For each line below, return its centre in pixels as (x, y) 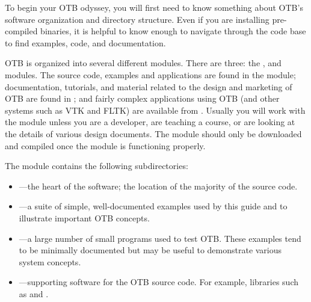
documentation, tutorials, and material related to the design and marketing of (149, 86)
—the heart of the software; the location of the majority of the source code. (158, 186)
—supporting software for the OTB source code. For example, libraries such (159, 282)
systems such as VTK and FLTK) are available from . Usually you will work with (155, 110)
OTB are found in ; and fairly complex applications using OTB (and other (142, 98)
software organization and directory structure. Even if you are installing (137, 19)
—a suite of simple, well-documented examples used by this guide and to (153, 206)
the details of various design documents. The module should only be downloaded (153, 133)
